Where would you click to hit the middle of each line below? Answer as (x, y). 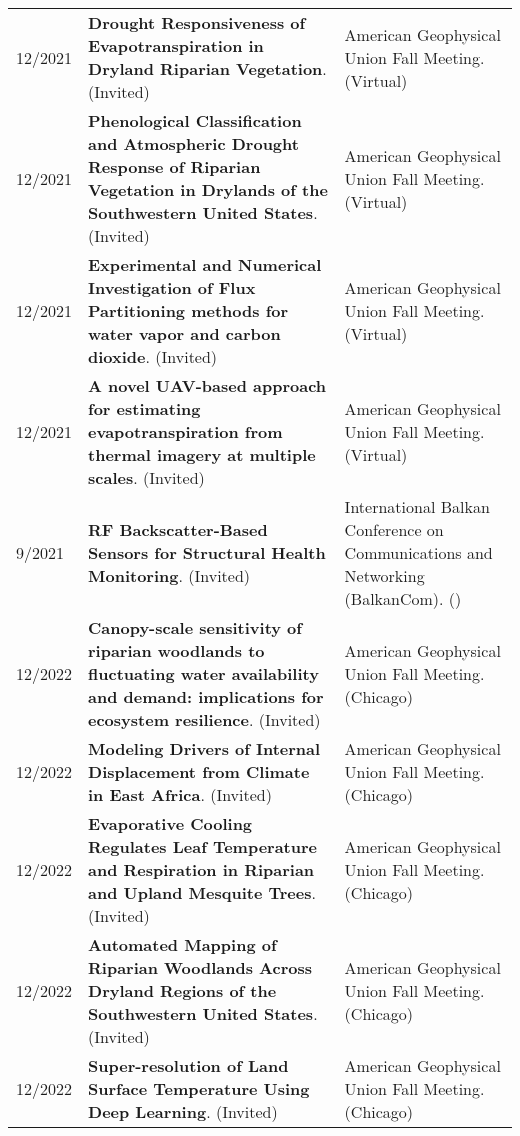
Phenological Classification (195, 120)
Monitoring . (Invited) (169, 575)
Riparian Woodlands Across (200, 967)
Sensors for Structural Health (207, 552)
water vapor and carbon (184, 333)
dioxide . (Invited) (153, 356)
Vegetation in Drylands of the (208, 189)
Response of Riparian (174, 166)
